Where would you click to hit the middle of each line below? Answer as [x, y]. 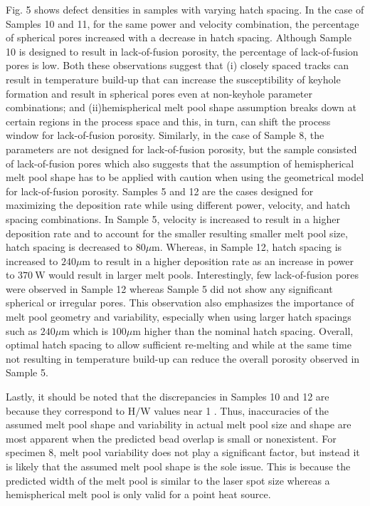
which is [90, 330]
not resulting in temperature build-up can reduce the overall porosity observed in [183, 358]
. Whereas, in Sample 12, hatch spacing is [251, 247]
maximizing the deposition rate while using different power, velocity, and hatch [178, 205]
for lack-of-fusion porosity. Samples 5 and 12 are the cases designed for [160, 191]
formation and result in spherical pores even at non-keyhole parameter [159, 93]
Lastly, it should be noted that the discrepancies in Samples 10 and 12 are [168, 397]
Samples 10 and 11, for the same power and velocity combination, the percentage [183, 23]
